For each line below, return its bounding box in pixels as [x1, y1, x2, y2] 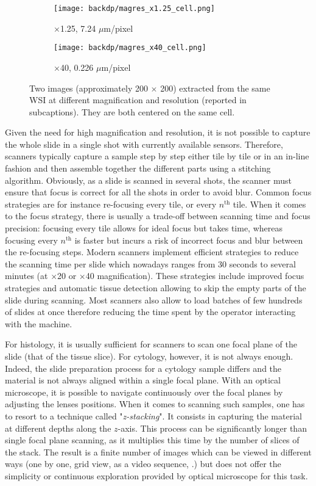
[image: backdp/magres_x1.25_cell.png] [54, 4, 215, 13]
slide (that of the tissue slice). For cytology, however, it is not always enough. [5, 349, 293, 362]
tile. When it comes [233, 197, 306, 210]
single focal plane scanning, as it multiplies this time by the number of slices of [5, 433, 300, 446]
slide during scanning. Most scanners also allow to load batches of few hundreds [5, 293, 303, 306]
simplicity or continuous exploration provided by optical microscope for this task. [5, 469, 308, 482]
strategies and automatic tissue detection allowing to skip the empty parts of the [5, 281, 306, 294]
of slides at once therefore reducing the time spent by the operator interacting [5, 305, 296, 318]
